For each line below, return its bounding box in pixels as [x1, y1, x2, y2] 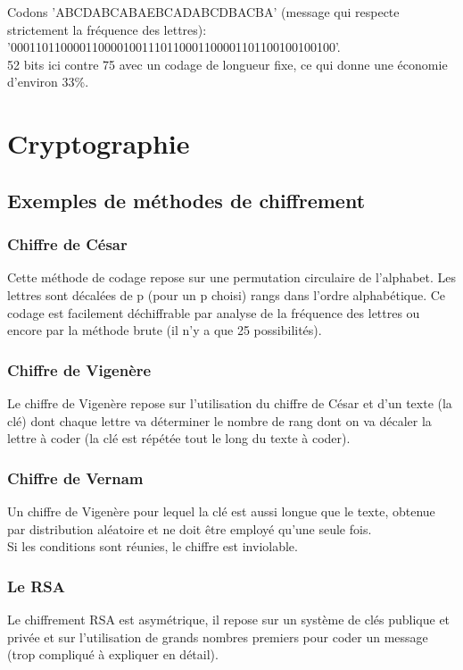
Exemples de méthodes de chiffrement [7, 186, 366, 214]
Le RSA [7, 574, 65, 597]
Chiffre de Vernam [7, 466, 144, 489]
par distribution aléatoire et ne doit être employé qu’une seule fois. [7, 519, 372, 538]
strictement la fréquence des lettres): [7, 20, 207, 38]
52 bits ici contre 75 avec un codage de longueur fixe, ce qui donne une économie [7, 54, 448, 73]
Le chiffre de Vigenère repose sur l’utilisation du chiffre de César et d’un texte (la [7, 393, 452, 412]
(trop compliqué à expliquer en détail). [7, 645, 219, 664]
